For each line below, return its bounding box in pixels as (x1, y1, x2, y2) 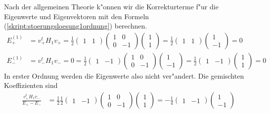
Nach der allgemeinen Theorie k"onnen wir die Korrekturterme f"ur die (4, 1, 219, 11)
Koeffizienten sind (4, 80, 58, 90)
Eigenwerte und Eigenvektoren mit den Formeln (4, 11, 149, 21)
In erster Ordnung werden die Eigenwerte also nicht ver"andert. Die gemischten (4, 70, 244, 81)
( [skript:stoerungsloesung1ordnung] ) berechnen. (4, 21, 147, 31)
